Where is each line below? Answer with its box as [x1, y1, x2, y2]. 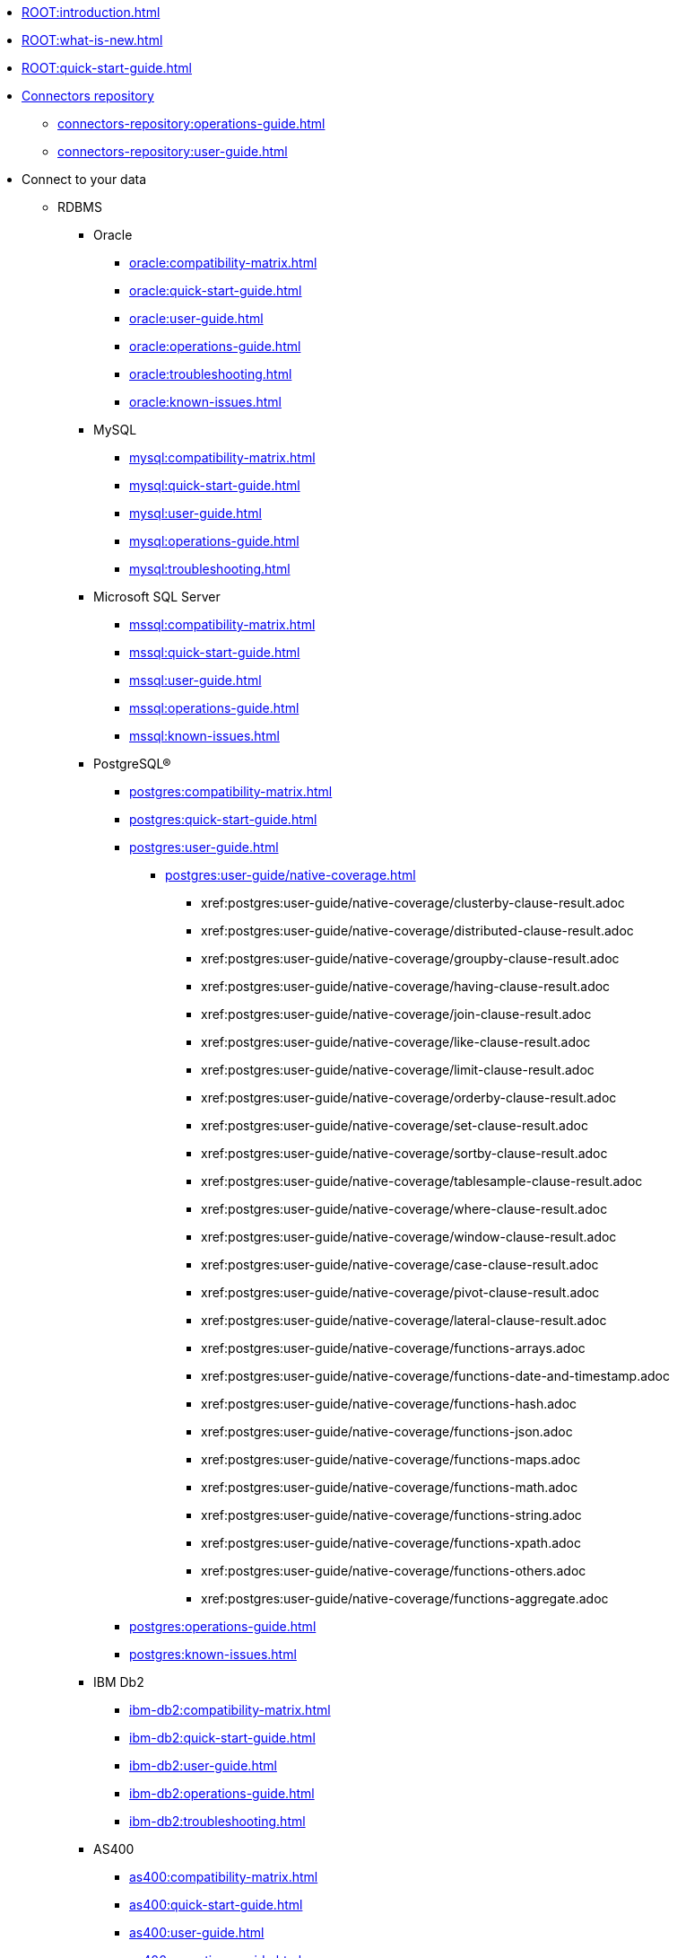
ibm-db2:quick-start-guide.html [129, 1730, 316, 1745]
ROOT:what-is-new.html [22, 32, 163, 48]
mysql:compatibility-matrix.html [129, 450, 316, 465]
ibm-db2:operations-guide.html [129, 1786, 315, 1801]
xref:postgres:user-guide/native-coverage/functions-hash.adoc [201, 1396, 577, 1411]
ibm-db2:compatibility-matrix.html [129, 1702, 331, 1717]
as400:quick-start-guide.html [129, 1897, 303, 1912]
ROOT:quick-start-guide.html [22, 60, 192, 75]
